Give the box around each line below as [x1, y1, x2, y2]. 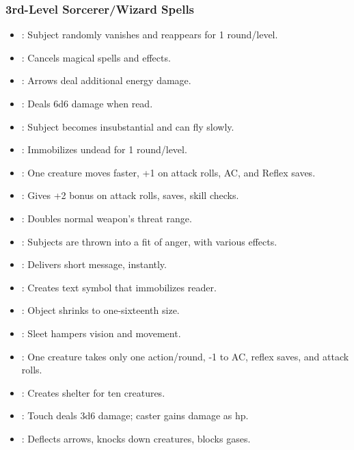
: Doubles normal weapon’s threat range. [21, 211, 192, 225]
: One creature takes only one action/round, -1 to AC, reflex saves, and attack [21, 349, 349, 363]
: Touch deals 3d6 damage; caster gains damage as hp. [21, 408, 249, 423]
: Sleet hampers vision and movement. [21, 326, 181, 340]
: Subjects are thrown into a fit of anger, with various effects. [21, 234, 277, 248]
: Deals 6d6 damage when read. [21, 96, 153, 110]
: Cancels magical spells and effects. [21, 50, 171, 64]
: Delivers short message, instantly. [21, 257, 167, 272]
